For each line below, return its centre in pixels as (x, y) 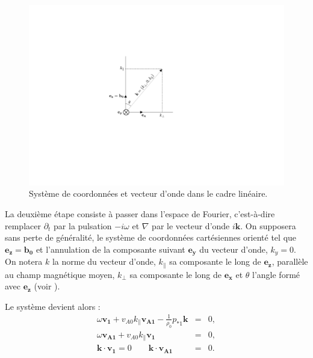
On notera (24, 261)
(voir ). (47, 286)
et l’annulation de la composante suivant (110, 249)
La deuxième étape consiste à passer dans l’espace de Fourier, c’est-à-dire (140, 213)
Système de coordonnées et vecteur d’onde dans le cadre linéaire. (148, 193)
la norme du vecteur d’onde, (104, 261)
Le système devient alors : (53, 306)
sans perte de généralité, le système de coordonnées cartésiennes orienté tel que (151, 237)
